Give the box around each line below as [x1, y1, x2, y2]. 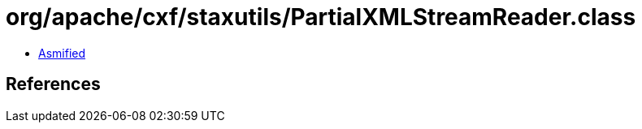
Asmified [38, 45, 86, 60]
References [6, 74, 101, 95]
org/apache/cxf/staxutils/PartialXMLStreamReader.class [6, 3, 636, 31]
